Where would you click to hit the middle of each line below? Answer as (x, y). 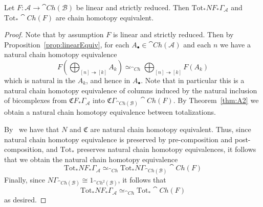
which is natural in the (40, 80)
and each (197, 44)
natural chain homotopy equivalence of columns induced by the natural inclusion (131, 90)
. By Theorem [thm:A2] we (216, 100)
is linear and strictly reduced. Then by (173, 34)
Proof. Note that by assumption (54, 34)
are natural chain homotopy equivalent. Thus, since (171, 129)
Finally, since (25, 179)
